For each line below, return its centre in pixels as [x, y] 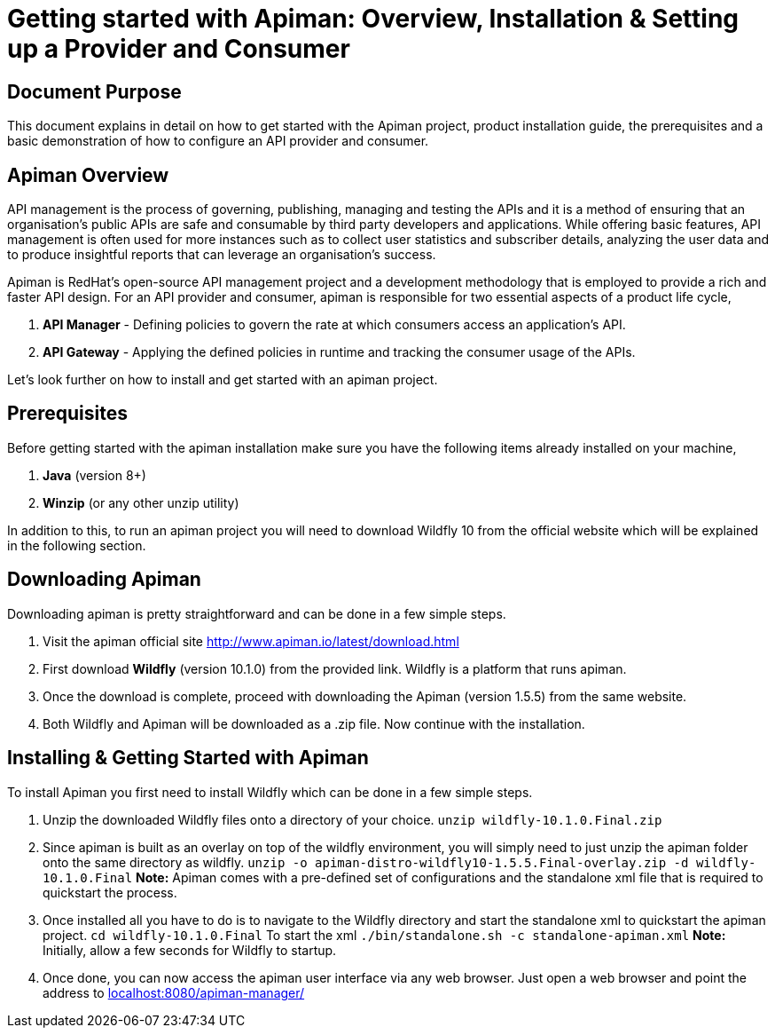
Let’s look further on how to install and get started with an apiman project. [223, 380]
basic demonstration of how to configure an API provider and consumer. [218, 141]
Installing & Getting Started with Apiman [188, 758]
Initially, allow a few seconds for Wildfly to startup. [190, 950]
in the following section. [77, 545]
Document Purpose [94, 91]
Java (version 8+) [94, 475]
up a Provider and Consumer [179, 49]
